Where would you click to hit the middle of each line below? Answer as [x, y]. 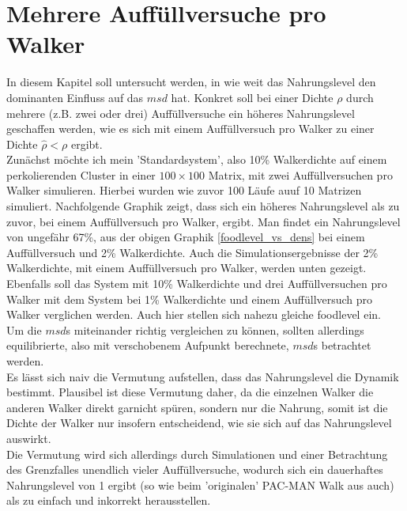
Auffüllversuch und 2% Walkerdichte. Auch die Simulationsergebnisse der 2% [192, 252]
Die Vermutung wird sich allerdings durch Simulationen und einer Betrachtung [197, 454]
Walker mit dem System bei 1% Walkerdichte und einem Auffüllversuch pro [190, 299]
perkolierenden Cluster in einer [81, 174]
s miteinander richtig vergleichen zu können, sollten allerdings [215, 329]
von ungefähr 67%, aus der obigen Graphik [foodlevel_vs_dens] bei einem [186, 237]
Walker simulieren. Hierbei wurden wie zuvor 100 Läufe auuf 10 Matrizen [184, 190]
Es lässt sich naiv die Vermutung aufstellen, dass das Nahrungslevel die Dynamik [203, 376]
